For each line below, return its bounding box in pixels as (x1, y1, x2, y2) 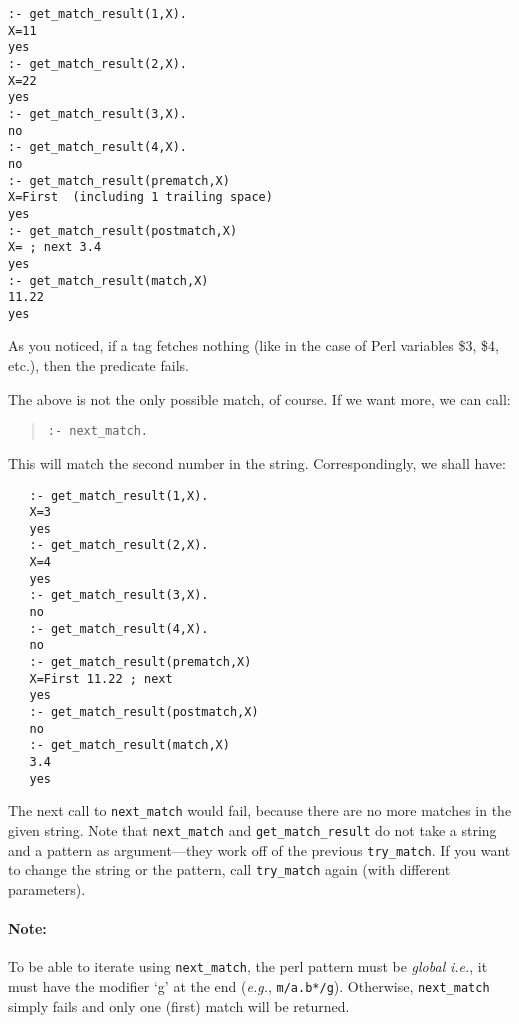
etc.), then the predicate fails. (8, 355, 189, 376)
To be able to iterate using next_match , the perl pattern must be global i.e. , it (8, 956, 488, 977)
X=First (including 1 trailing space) (8, 190, 273, 205)
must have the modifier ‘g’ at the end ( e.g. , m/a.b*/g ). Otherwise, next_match (8, 975, 490, 996)
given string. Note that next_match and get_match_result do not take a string (8, 819, 497, 840)
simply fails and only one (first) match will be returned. (8, 995, 350, 1016)
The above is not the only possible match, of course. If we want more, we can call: (8, 388, 511, 409)
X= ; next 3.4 (8, 240, 102, 255)
